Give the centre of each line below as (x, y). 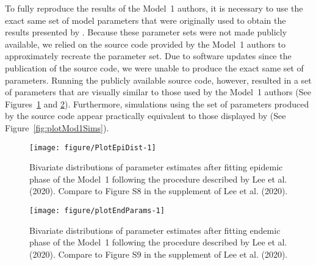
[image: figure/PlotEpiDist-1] (93, 147)
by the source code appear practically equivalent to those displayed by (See (145, 116)
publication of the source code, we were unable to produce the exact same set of (154, 67)
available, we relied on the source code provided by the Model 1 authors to (145, 44)
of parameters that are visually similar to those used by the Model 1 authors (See (158, 92)
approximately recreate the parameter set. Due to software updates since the (148, 56)
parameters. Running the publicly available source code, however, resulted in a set (158, 80)
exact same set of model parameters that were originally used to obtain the (145, 20)
